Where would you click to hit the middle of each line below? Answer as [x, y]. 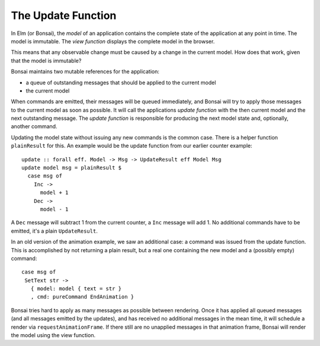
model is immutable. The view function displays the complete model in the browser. [113, 41]
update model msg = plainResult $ [71, 168]
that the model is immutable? [46, 61]
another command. [34, 126]
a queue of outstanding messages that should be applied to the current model [121, 82]
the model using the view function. [53, 335]
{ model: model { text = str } [76, 289]
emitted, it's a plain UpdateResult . [54, 231]
